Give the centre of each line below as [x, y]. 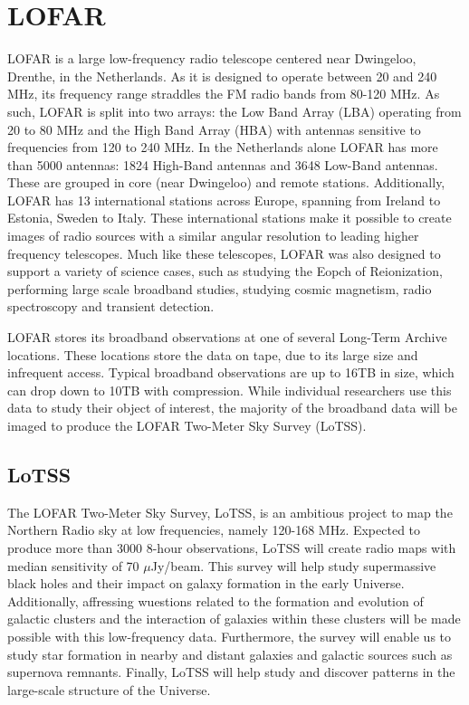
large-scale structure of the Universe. [109, 689]
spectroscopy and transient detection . [111, 306]
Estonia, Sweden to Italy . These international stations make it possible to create [230, 218]
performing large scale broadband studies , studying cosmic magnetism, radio [220, 288]
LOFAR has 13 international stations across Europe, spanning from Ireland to [224, 200]
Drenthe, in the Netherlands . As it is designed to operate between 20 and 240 [222, 76]
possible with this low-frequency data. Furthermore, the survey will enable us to [230, 636]
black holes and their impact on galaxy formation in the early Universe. [206, 583]
